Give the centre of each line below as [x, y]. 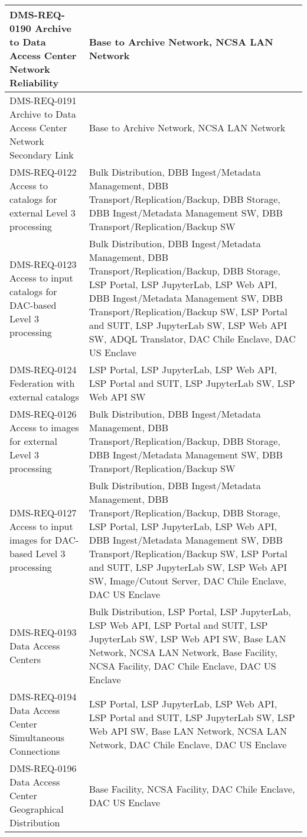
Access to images [44, 427]
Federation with [42, 383]
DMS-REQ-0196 [43, 768]
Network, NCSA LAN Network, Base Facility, [183, 652]
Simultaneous [37, 737]
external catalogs [44, 397]
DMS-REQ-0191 [43, 100]
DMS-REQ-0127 [43, 513]
